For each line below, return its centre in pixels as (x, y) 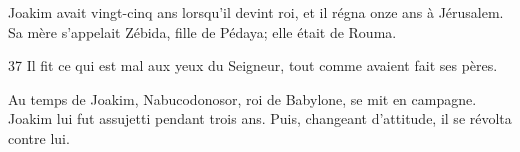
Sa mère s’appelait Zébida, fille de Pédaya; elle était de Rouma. (202, 31)
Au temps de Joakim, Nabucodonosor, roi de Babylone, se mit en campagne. (242, 98)
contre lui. (39, 137)
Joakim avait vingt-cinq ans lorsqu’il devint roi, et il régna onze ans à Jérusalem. (256, 12)
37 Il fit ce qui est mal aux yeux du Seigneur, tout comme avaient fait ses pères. (253, 65)
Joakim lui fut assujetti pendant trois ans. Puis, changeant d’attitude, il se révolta (260, 118)
